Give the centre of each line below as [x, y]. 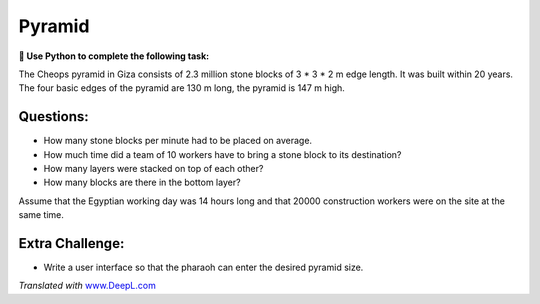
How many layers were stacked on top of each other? [153, 169]
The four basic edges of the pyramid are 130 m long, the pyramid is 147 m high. [181, 88]
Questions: [53, 116]
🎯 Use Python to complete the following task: [114, 56]
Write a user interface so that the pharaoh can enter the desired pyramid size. [203, 267]
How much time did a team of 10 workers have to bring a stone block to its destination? [222, 154]
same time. [41, 215]
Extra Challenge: [71, 243]
